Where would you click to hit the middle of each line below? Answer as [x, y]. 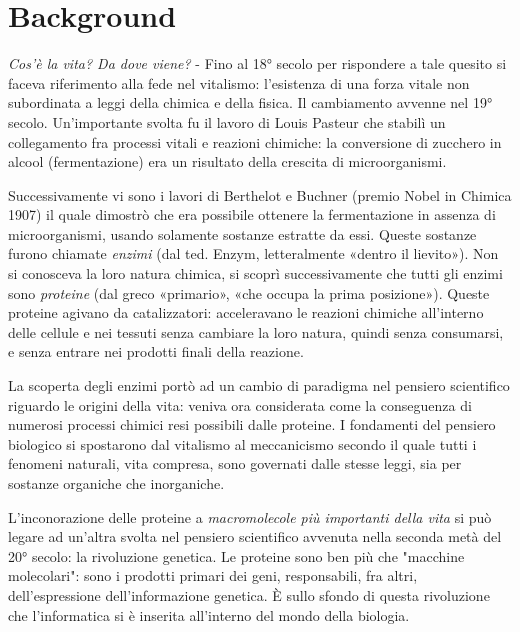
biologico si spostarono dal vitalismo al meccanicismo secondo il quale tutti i [242, 443]
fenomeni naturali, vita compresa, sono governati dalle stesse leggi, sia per [235, 463]
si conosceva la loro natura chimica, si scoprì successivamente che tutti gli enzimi [255, 273]
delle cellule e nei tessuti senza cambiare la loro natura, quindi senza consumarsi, [256, 331]
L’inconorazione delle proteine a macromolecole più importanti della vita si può [250, 516]
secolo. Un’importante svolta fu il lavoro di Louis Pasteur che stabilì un [227, 121]
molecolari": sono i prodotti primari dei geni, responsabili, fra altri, [213, 575]
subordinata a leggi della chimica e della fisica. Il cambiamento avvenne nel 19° [250, 102]
